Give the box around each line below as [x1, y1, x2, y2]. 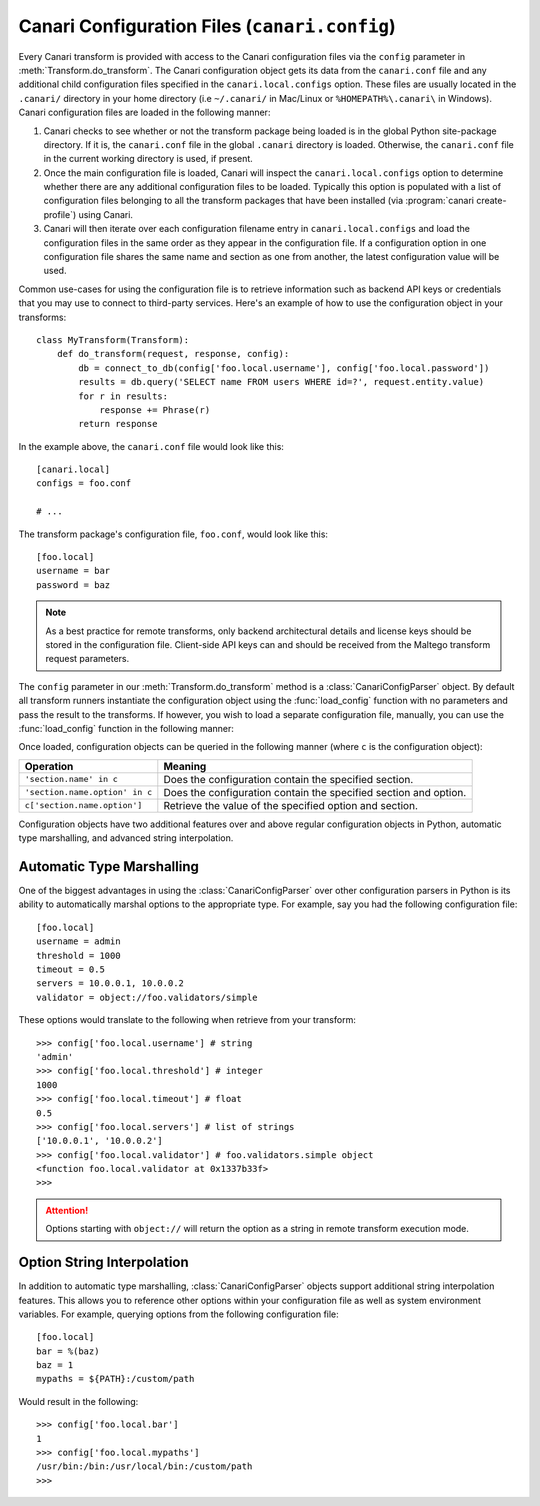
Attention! [45, 1204, 89, 1216]
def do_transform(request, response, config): [56, 348, 290, 360]
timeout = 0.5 [36, 963, 105, 975]
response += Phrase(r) [99, 404, 211, 415]
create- [476, 195, 507, 207]
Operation [24, 759, 74, 773]
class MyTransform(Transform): [36, 334, 190, 345]
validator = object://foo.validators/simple [36, 991, 259, 1003]
